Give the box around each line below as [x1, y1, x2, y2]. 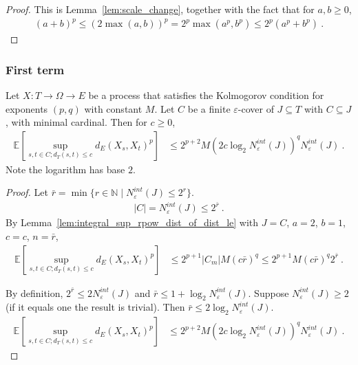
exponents [6, 101, 48, 115]
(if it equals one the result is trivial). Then [6, 300, 185, 314]
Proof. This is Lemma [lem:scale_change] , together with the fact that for [6, 2, 315, 16]
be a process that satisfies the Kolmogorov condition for [88, 87, 324, 102]
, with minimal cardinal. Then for [6, 115, 147, 129]
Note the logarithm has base [6, 162, 125, 176]
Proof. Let [6, 185, 48, 199]
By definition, [6, 285, 63, 300]
